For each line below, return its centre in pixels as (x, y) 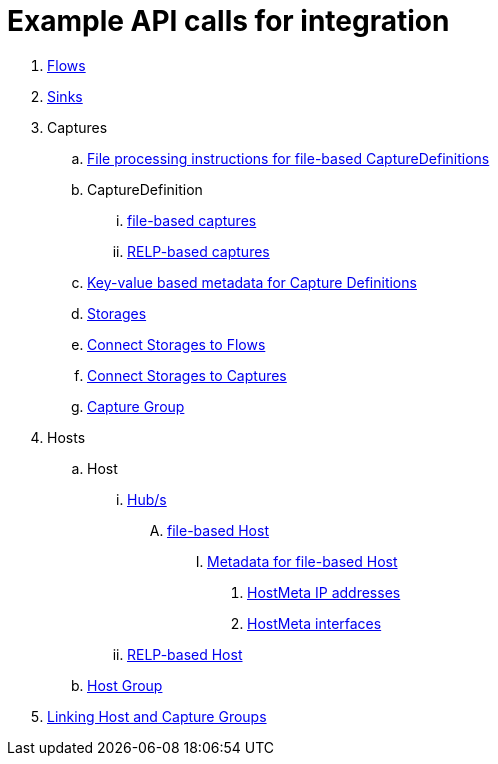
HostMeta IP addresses (324, 592)
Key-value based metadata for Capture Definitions (252, 282)
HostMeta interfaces (314, 623)
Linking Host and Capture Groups (157, 716)
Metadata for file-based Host (302, 561)
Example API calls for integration (228, 21)
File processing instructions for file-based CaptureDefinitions (288, 158)
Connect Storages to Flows (176, 344)
